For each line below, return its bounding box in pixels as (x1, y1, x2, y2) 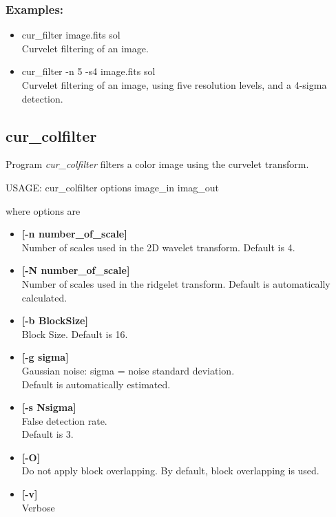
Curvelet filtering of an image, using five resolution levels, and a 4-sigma (21, 78, 327, 92)
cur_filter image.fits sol (21, 28, 120, 42)
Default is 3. (21, 427, 74, 441)
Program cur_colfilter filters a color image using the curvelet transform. (6, 157, 309, 171)
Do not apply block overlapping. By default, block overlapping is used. (21, 463, 319, 478)
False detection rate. (21, 413, 107, 428)
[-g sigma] (21, 350, 69, 364)
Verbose (21, 500, 55, 514)
